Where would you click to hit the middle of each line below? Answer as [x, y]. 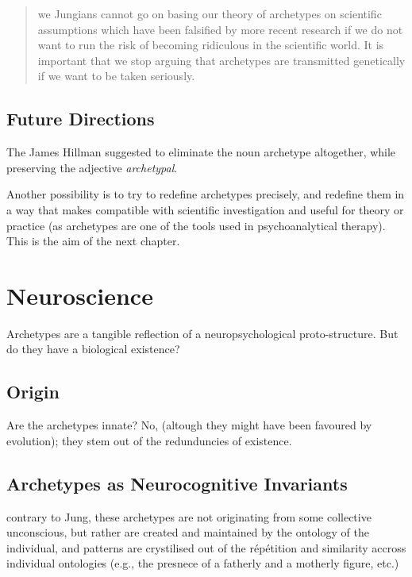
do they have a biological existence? [93, 349]
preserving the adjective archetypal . [92, 167]
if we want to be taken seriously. [116, 76]
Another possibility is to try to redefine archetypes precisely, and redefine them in [206, 194]
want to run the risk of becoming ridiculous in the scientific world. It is [211, 45]
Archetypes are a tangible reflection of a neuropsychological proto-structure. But [202, 333]
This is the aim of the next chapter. [93, 241]
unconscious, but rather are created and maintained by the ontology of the [188, 532]
